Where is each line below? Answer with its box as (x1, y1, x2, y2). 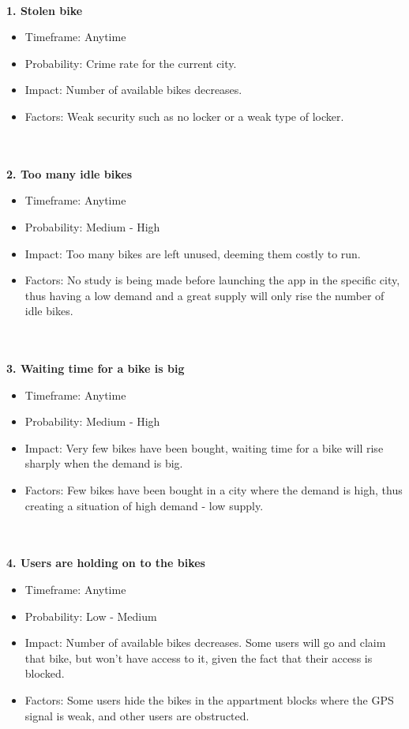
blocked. (24, 665, 65, 682)
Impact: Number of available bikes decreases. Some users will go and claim (24, 634, 386, 651)
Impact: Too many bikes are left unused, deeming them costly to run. (24, 245, 361, 261)
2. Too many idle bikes (6, 165, 133, 182)
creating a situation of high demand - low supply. (24, 497, 264, 513)
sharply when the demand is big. (24, 455, 183, 472)
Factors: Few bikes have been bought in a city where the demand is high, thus (24, 482, 403, 498)
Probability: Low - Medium (24, 607, 157, 624)
